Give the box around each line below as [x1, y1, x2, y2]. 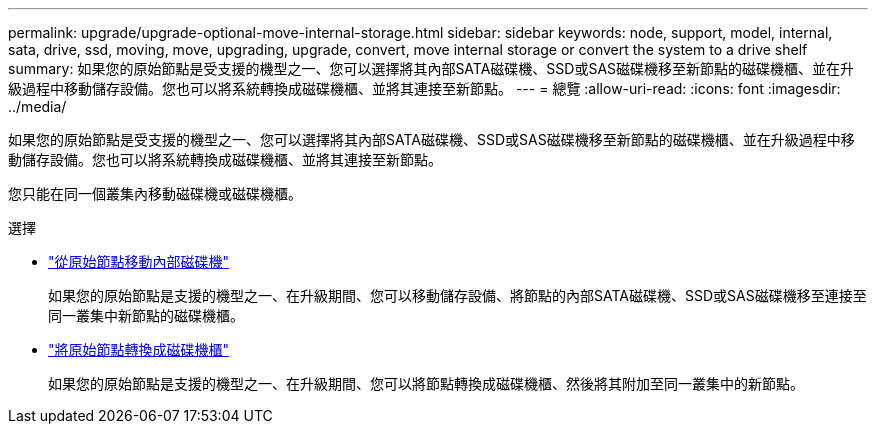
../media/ [8, 98, 67, 115]
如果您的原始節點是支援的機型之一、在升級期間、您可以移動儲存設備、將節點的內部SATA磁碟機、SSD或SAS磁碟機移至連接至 [48, 287, 867, 304]
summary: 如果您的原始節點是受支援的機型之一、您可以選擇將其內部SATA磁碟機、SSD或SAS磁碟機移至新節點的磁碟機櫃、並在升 [8, 60, 855, 77]
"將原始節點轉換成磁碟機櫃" [48, 341, 230, 358]
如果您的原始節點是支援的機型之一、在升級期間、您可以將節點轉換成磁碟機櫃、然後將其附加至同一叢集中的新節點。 [48, 375, 804, 392]
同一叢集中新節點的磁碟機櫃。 [48, 307, 244, 324]
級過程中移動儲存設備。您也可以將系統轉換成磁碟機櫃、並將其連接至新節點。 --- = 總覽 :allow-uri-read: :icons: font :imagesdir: [8, 80, 841, 97]
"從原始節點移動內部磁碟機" [48, 253, 230, 270]
